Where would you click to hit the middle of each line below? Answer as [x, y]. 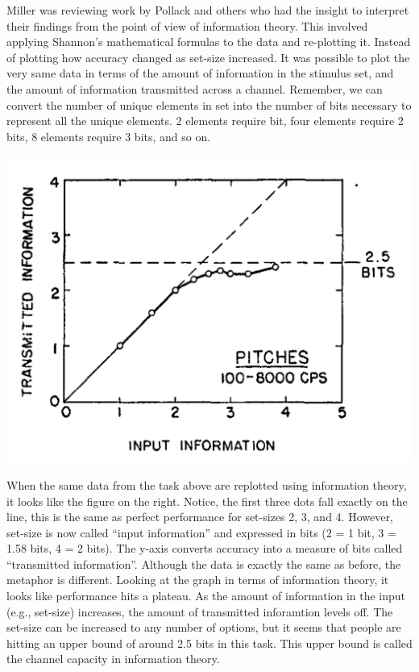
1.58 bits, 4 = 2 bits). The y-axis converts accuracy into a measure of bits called [205, 548]
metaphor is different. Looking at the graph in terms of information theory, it [198, 580]
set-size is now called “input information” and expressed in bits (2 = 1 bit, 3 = [201, 532]
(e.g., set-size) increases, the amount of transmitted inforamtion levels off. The [200, 611]
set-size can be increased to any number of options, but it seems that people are [204, 627]
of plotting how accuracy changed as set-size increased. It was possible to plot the [208, 57]
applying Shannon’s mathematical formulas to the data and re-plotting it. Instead [209, 42]
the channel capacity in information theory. [113, 659]
